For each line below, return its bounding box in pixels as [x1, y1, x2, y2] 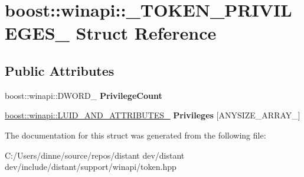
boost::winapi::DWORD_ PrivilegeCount [5, 89, 162, 101]
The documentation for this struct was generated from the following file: [5, 128, 266, 141]
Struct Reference [76, 21, 217, 45]
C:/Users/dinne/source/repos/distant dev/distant [5, 149, 185, 161]
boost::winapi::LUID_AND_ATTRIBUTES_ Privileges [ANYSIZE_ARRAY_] [5, 109, 300, 121]
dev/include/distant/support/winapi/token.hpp [5, 160, 176, 173]
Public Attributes [5, 61, 115, 79]
